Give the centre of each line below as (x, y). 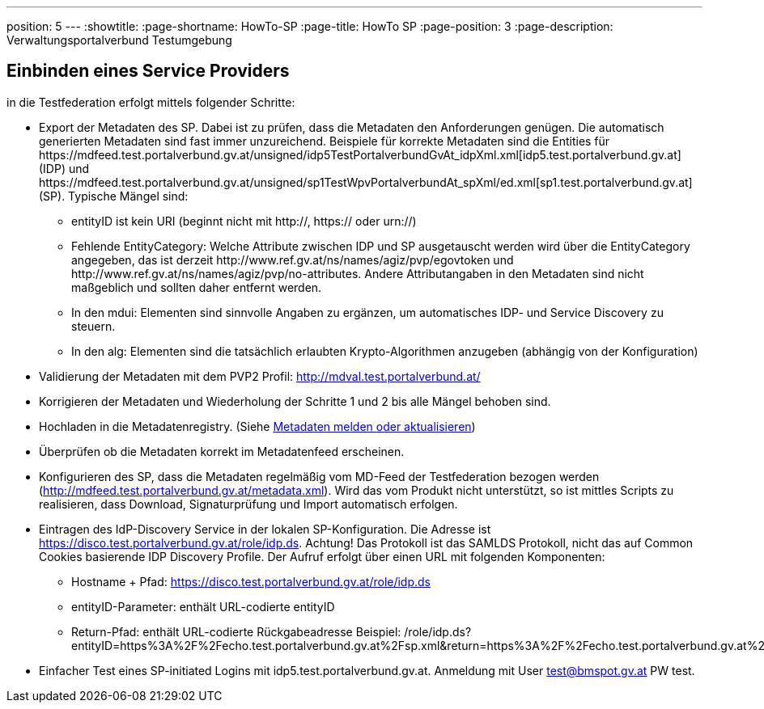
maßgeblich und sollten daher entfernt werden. (197, 287)
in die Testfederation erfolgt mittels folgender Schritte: (151, 102)
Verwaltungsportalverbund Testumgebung (119, 40)
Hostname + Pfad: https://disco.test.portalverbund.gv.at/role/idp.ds (251, 581)
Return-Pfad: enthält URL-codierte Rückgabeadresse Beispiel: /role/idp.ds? (272, 631)
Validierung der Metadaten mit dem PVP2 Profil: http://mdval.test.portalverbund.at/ (260, 376)
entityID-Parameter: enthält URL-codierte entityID (203, 606)
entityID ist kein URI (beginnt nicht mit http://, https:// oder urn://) (244, 221)
